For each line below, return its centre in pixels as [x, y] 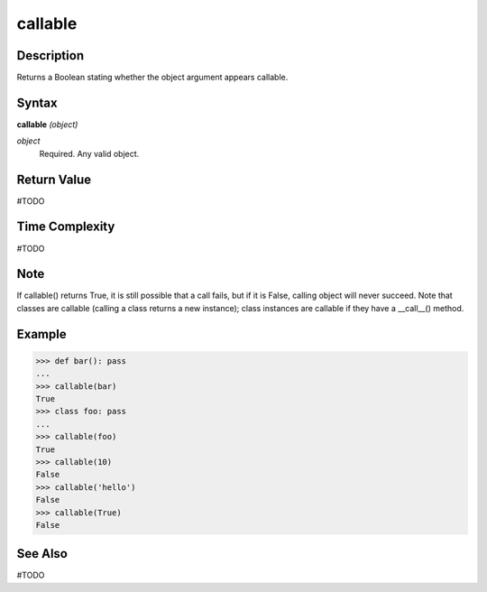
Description [51, 55]
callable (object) [47, 124]
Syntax [37, 102]
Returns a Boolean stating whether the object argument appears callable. [152, 78]
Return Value [54, 179]
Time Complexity [66, 227]
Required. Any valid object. [89, 153]
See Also [42, 554]
